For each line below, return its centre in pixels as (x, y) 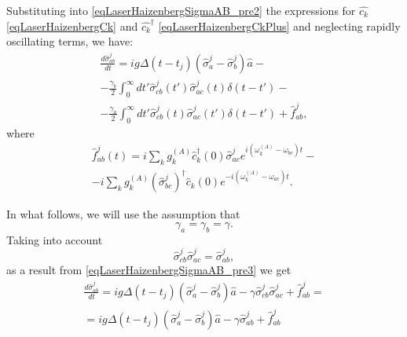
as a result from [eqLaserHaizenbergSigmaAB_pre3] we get (149, 270)
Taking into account (55, 239)
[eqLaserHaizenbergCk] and (72, 26)
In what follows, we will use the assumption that (123, 214)
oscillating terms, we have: (70, 41)
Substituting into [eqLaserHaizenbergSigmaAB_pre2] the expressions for (181, 10)
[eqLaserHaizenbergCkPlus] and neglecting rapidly (279, 26)
